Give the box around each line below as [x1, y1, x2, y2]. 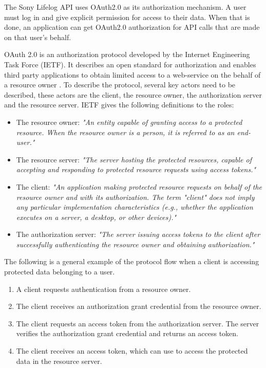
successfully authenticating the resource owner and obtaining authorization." [16, 238, 255, 249]
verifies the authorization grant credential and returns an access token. [16, 328, 239, 339]
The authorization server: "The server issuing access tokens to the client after [16, 229, 260, 240]
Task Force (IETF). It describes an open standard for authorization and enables [4, 59, 256, 69]
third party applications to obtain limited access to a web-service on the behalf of [4, 69, 261, 80]
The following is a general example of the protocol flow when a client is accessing [4, 256, 259, 267]
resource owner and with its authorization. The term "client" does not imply [16, 191, 255, 202]
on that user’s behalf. [4, 31, 71, 42]
